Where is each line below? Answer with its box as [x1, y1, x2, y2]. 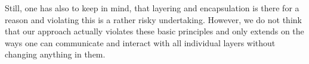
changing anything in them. [5, 48, 106, 60]
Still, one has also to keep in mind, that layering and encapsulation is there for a [5, 2, 299, 14]
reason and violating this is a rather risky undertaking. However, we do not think [5, 13, 302, 25]
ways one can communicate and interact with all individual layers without [5, 36, 276, 49]
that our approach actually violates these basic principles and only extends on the [5, 25, 304, 37]
